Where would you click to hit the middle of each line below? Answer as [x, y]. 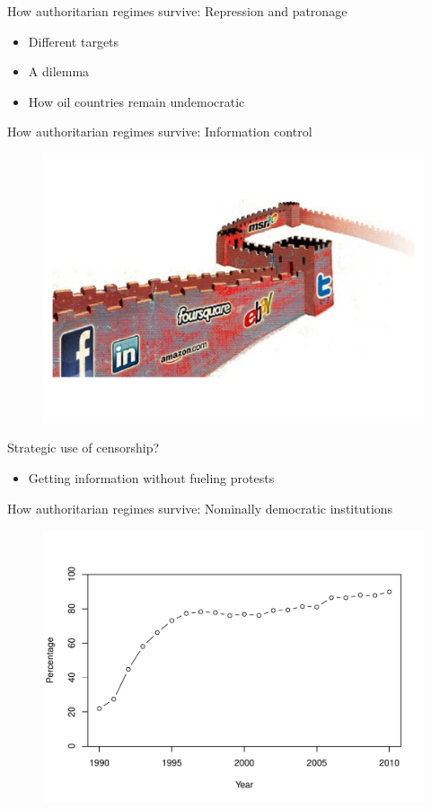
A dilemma [59, 71]
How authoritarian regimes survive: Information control [160, 132]
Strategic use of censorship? [84, 448]
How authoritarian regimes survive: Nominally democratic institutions [200, 508]
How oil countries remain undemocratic [136, 101]
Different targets [74, 41]
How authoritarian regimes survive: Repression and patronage [177, 11]
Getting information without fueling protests [151, 477]
